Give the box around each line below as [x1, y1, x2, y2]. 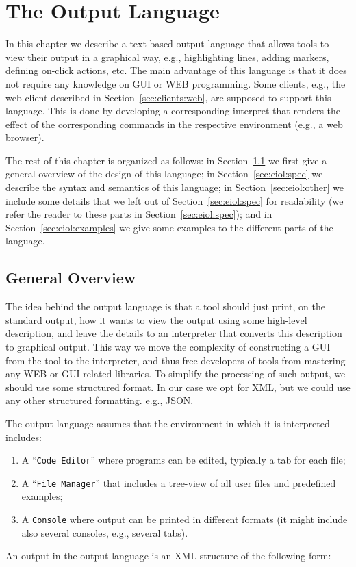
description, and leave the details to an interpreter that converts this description [5, 326, 342, 340]
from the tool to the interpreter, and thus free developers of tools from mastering [5, 353, 346, 367]
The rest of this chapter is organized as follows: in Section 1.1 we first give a [5, 153, 327, 167]
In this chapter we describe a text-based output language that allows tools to [5, 36, 329, 51]
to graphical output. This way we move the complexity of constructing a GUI [5, 340, 331, 354]
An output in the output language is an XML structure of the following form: [5, 549, 331, 563]
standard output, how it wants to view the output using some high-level [5, 312, 307, 327]
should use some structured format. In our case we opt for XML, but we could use [5, 379, 351, 394]
